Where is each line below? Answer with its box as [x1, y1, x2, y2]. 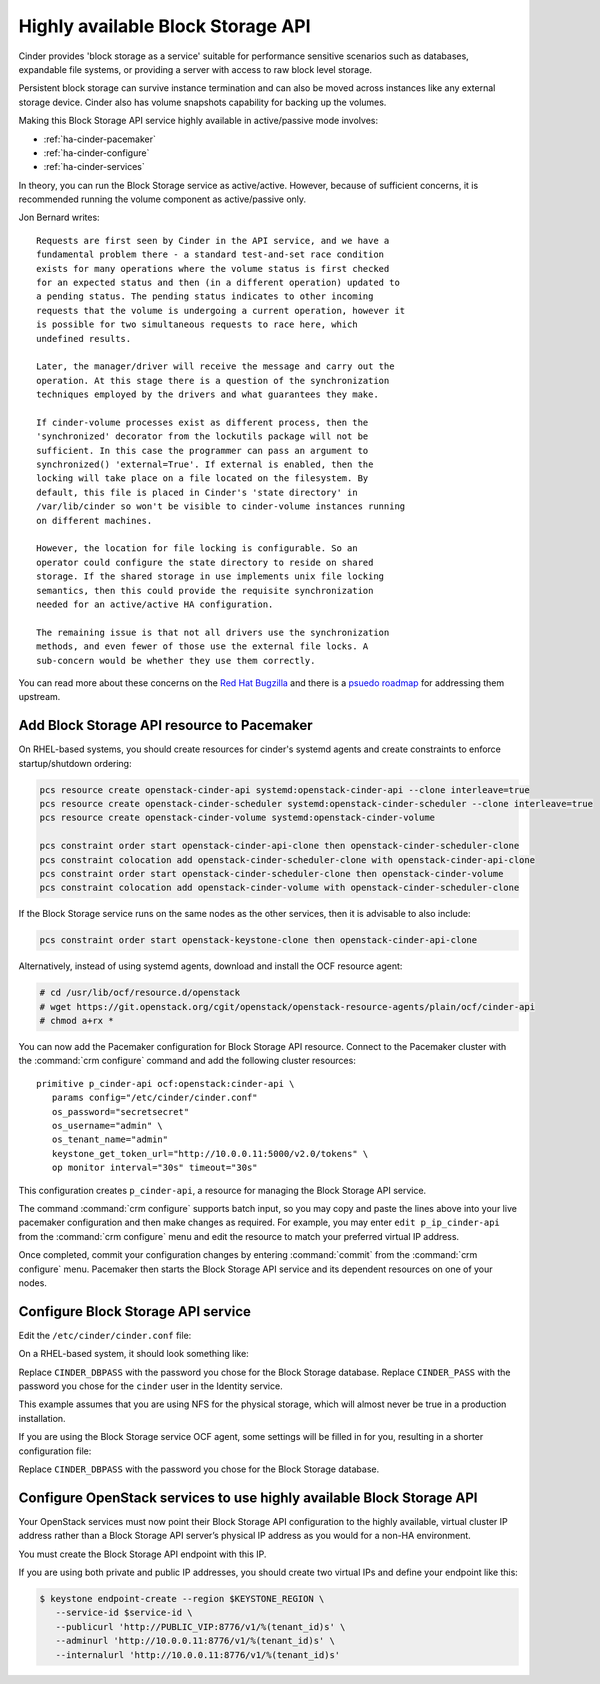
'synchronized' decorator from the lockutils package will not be [36, 431, 369, 442]
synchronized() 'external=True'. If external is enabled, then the [36, 459, 374, 470]
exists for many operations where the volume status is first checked [36, 263, 390, 274]
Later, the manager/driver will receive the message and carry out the [36, 361, 395, 372]
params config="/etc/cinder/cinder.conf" [51, 1092, 259, 1104]
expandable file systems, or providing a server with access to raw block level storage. [18, 63, 373, 75]
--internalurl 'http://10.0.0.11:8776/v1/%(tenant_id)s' [55, 1649, 341, 1660]
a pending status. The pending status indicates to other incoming [36, 291, 374, 302]
